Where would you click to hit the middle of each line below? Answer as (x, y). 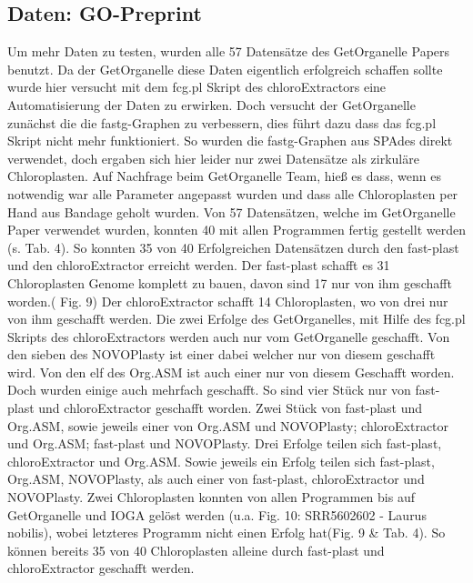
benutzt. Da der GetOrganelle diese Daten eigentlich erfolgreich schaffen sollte (225, 69)
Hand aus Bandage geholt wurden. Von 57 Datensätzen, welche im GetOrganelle (231, 211)
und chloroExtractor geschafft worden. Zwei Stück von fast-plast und (231, 408)
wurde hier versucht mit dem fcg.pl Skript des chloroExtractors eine (197, 87)
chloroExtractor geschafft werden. (101, 568)
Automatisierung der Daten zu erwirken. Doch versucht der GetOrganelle (211, 104)
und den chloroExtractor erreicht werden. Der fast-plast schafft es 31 (199, 265)
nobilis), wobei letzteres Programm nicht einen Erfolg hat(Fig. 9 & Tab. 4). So (226, 533)
